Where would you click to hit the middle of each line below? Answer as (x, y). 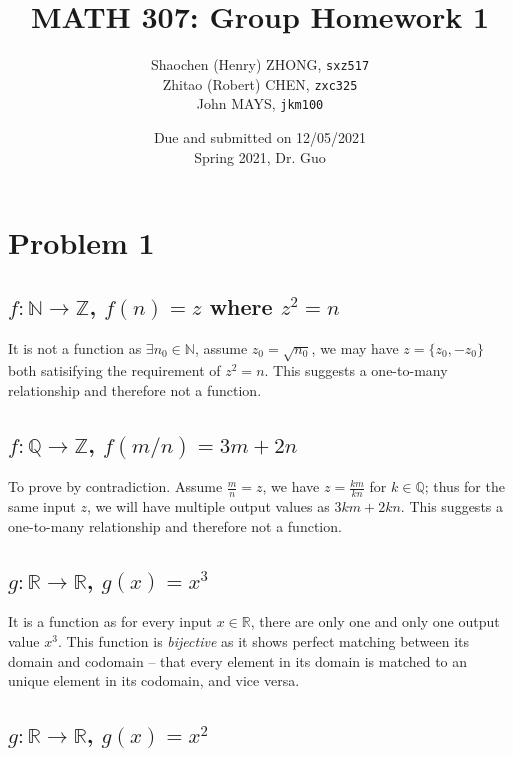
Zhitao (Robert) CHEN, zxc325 (260, 83)
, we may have (355, 347)
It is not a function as (75, 347)
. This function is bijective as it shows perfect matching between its (263, 641)
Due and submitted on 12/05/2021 (260, 137)
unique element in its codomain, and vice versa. (154, 680)
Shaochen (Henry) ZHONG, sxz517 (260, 64)
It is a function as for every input (110, 621)
